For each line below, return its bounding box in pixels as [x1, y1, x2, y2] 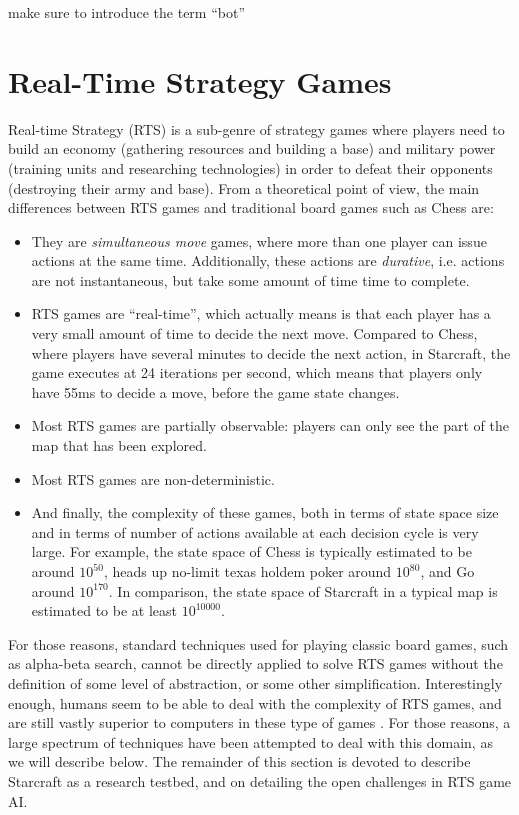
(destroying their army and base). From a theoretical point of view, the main [8, 177, 480, 198]
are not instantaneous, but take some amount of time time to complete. [31, 269, 470, 290]
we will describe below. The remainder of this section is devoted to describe [8, 751, 471, 772]
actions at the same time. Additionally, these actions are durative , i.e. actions [31, 250, 505, 271]
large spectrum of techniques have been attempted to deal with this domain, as [8, 731, 493, 752]
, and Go [420, 561, 475, 581]
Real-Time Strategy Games [8, 60, 392, 101]
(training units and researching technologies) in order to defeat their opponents [8, 157, 493, 178]
